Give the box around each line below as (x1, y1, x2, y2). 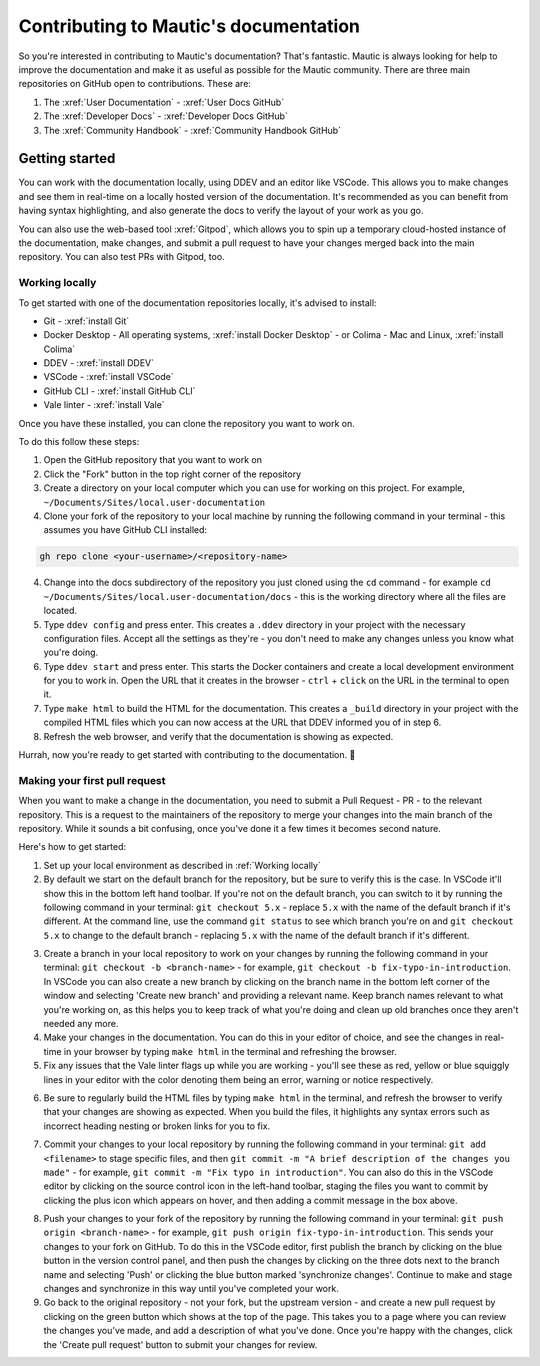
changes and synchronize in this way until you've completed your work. (43, 1283, 339, 1295)
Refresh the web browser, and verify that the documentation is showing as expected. (43, 730, 394, 742)
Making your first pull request (18, 773, 166, 787)
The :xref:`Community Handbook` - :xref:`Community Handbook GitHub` (43, 124, 342, 136)
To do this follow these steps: (18, 436, 140, 448)
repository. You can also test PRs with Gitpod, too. (18, 251, 225, 263)
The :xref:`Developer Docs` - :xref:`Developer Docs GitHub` (43, 110, 289, 122)
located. (43, 605, 77, 617)
